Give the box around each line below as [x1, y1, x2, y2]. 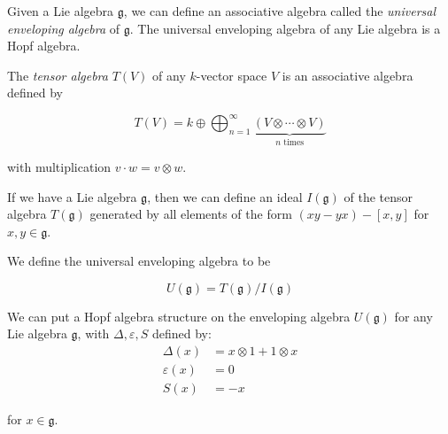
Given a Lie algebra [7, 2, 114, 19]
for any [394, 306, 433, 325]
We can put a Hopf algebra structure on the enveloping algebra [7, 306, 351, 325]
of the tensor [344, 187, 413, 205]
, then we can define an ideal [147, 187, 303, 205]
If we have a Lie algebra [7, 187, 137, 205]
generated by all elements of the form [89, 205, 292, 223]
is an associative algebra [282, 66, 413, 84]
